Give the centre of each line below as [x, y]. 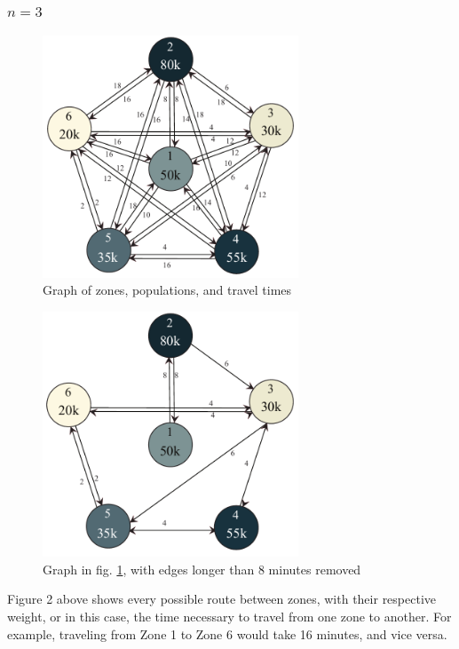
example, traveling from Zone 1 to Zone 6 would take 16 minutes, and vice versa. [227, 633]
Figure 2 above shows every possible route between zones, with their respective [222, 599]
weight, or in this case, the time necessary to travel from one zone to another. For [229, 616]
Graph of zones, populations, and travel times [167, 290]
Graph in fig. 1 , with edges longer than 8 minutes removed [202, 569]
